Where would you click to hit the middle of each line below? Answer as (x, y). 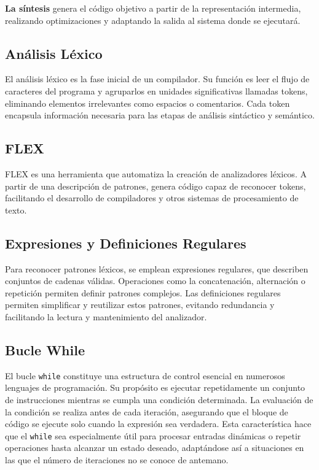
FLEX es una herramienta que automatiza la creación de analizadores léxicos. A (156, 173)
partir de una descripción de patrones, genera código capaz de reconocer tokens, (156, 186)
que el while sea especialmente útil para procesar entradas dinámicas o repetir (153, 435)
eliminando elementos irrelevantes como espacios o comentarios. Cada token (148, 103)
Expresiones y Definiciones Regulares (126, 243)
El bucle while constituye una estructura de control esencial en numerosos (145, 375)
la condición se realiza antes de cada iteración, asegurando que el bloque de (147, 411)
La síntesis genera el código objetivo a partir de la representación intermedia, (153, 8)
